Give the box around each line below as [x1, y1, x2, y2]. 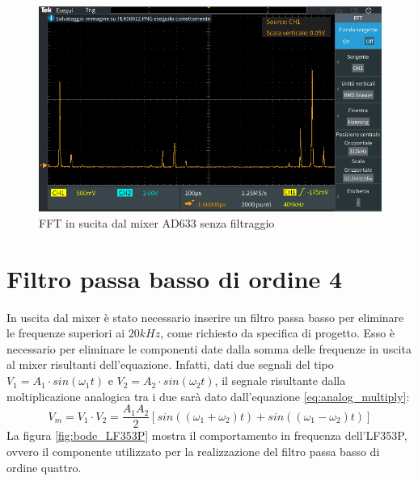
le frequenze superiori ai [6, 324, 125, 341]
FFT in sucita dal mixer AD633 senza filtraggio [39, 214, 275, 231]
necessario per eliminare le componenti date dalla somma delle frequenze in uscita [6, 340, 412, 357]
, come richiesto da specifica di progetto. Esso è [160, 324, 395, 341]
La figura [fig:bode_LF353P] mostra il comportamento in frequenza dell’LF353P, [6, 427, 407, 444]
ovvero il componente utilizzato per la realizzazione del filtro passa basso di [6, 442, 380, 459]
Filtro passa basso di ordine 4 [6, 261, 343, 295]
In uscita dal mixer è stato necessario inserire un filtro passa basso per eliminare [6, 308, 404, 325]
